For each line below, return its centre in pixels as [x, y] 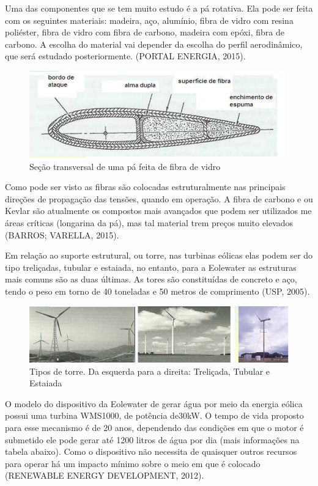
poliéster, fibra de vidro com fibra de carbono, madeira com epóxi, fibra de [145, 32]
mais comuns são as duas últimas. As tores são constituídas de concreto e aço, [151, 279]
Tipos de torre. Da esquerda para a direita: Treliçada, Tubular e [150, 371]
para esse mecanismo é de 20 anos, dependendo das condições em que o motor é [154, 427]
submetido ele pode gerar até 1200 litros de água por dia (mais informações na [152, 439]
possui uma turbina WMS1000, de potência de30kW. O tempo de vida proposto [154, 415]
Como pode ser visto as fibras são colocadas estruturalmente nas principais [145, 187]
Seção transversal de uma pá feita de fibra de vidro [125, 166]
